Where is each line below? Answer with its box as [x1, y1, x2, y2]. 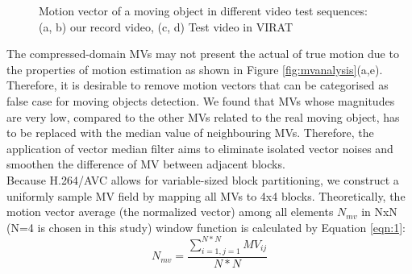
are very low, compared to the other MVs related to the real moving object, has [6, 108, 400, 125]
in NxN [361, 203, 397, 220]
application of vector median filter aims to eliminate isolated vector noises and [6, 139, 393, 156]
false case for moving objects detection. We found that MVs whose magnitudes [6, 92, 395, 109]
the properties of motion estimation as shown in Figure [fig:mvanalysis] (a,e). [6, 60, 383, 77]
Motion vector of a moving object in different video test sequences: [39, 2, 368, 19]
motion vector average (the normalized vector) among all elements [6, 203, 334, 220]
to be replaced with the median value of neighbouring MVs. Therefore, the [6, 124, 374, 141]
